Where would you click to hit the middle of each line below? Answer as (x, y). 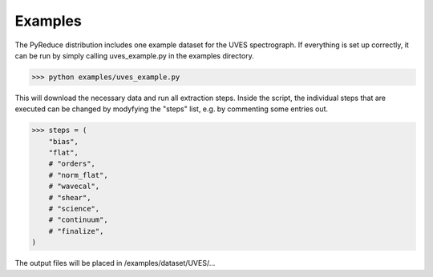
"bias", (64, 141)
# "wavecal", (74, 187)
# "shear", (70, 197)
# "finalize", (76, 231)
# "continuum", (78, 220)
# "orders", (72, 164)
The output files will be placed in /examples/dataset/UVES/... (115, 263)
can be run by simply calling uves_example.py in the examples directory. (134, 55)
